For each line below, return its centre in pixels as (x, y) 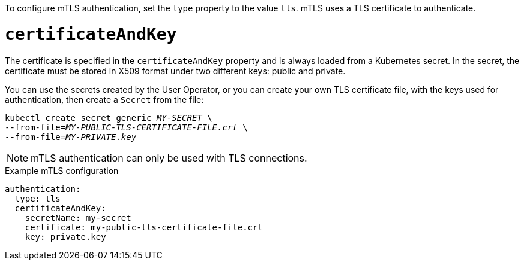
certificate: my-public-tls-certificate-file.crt (144, 227)
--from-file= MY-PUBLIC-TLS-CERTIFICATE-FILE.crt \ (126, 127)
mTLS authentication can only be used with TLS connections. (169, 158)
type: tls (38, 198)
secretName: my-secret (78, 217)
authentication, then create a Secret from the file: (104, 99)
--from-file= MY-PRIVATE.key (71, 137)
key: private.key (65, 237)
